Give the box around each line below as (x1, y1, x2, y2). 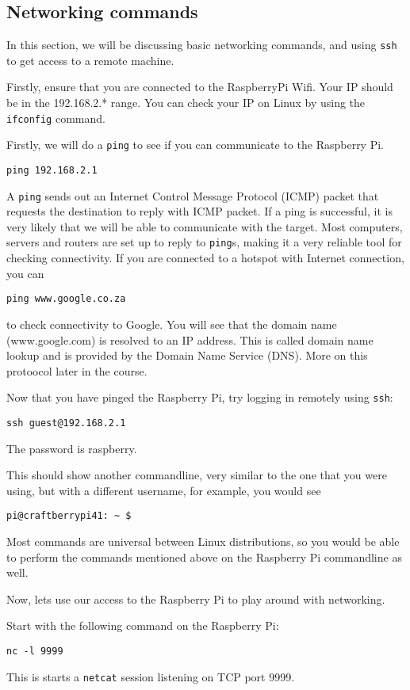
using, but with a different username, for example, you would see (6, 482, 321, 498)
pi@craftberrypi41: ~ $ (6, 510, 132, 522)
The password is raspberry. (6, 440, 137, 456)
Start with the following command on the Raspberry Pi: (6, 617, 279, 634)
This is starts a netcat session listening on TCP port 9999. (6, 668, 295, 684)
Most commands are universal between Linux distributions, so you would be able (6, 533, 400, 550)
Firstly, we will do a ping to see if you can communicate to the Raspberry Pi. (6, 136, 384, 153)
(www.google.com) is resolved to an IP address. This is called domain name (6, 331, 374, 348)
